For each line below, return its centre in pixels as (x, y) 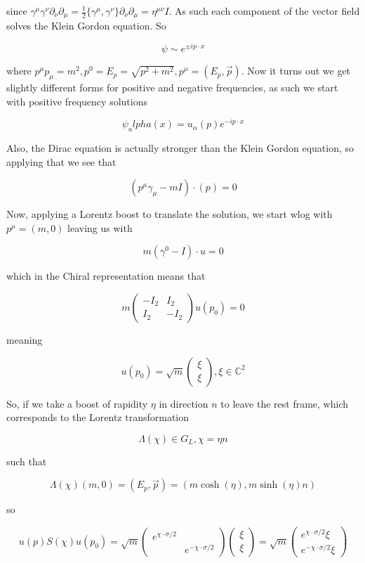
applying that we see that (61, 161)
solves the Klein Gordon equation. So (86, 26)
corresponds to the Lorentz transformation (98, 417)
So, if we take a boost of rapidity (77, 403)
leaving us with (100, 227)
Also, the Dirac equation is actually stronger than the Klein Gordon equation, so (180, 147)
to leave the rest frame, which (285, 403)
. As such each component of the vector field (264, 11)
